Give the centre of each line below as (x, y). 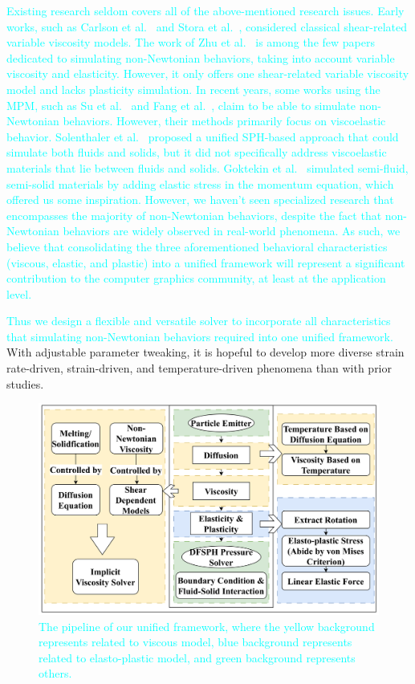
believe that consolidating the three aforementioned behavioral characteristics (197, 246)
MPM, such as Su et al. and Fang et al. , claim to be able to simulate (181, 105)
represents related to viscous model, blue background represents (195, 642)
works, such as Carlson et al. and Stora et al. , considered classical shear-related (207, 26)
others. (55, 673)
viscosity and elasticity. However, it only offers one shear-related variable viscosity (208, 73)
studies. (25, 383)
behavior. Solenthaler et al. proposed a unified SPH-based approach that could (203, 136)
